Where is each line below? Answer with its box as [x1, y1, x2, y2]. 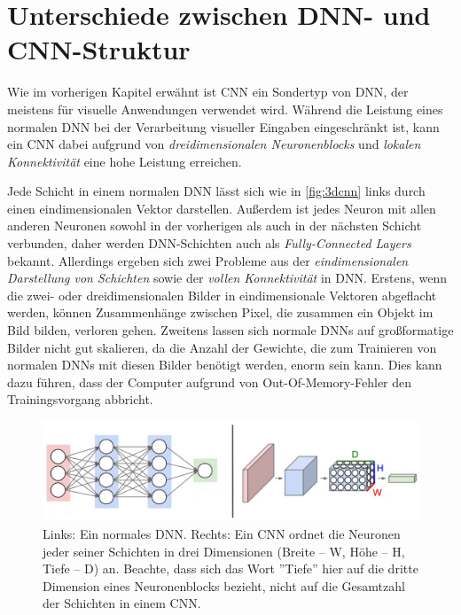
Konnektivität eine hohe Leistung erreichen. [7, 152, 242, 170]
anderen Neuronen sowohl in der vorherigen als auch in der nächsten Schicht [7, 216, 422, 235]
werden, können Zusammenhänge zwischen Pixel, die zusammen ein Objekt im [7, 303, 434, 322]
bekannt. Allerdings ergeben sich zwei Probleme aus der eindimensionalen [7, 251, 409, 269]
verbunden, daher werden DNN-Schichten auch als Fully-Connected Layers [7, 234, 411, 253]
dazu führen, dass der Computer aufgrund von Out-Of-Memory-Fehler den [7, 372, 412, 391]
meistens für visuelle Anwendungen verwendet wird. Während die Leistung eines [7, 99, 443, 118]
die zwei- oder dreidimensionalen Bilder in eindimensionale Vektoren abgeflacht [7, 285, 437, 304]
